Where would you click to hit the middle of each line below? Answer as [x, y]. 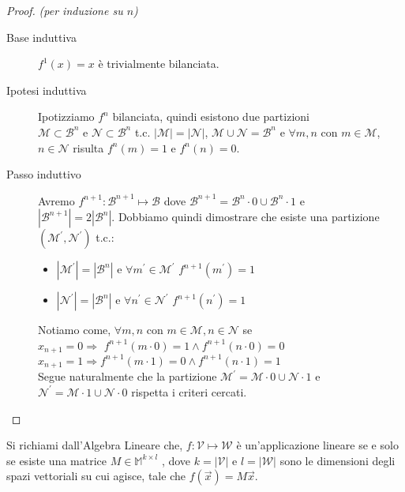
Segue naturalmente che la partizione [127, 376]
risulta [88, 147]
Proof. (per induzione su [65, 10]
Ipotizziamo [66, 116]
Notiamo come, [75, 330]
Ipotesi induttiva [47, 90]
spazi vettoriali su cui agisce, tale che [96, 476]
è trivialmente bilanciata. [159, 64]
